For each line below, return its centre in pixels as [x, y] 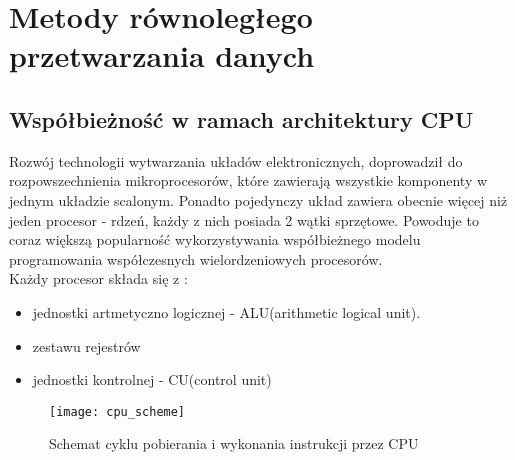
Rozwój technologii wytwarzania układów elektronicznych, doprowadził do [236, 160]
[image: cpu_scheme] [117, 411]
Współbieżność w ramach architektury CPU [241, 118]
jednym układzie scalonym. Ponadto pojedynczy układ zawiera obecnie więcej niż [258, 199]
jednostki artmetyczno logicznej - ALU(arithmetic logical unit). [226, 311]
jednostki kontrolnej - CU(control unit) [152, 379]
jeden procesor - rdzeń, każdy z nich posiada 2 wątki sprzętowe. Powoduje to [244, 219]
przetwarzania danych [162, 55]
